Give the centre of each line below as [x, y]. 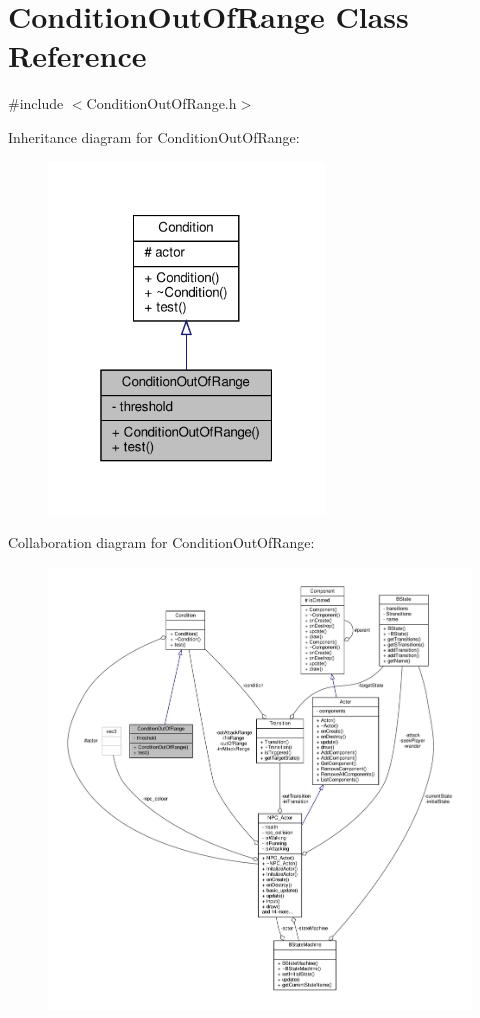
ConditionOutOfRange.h [161, 103]
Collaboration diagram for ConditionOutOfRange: [161, 542]
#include [36, 103]
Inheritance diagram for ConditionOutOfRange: [154, 136]
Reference [77, 55]
